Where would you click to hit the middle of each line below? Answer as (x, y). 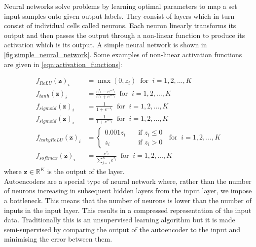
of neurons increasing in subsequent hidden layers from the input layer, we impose (128, 191)
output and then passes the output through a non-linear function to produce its (125, 35)
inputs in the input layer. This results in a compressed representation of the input (128, 210)
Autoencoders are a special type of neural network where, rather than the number (128, 181)
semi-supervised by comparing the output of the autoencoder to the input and (122, 229)
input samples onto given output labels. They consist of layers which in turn (119, 16)
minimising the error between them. (58, 239)
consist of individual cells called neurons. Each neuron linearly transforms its (120, 25)
